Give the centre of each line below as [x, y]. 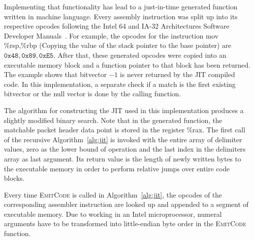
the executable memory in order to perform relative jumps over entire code [117, 168]
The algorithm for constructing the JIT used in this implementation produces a [124, 110]
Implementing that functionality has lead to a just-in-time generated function [121, 6]
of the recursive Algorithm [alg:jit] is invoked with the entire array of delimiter [123, 139]
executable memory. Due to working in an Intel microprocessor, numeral [113, 214]
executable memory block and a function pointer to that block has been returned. [127, 64]
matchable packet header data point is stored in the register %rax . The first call [125, 130]
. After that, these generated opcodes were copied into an [140, 55]
